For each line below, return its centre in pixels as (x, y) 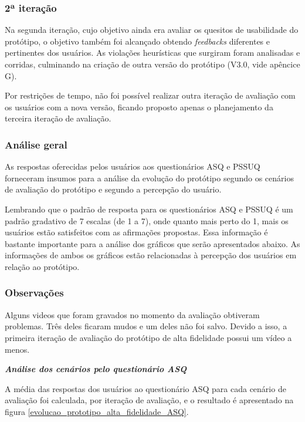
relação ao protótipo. (42, 266)
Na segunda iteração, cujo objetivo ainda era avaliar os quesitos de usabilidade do (152, 30)
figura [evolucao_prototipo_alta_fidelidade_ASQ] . (97, 411)
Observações (34, 293)
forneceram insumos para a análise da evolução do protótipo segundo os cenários (149, 178)
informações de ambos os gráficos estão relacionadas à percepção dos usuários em (151, 255)
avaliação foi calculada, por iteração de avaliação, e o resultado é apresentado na (149, 400)
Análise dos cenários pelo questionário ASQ (96, 369)
